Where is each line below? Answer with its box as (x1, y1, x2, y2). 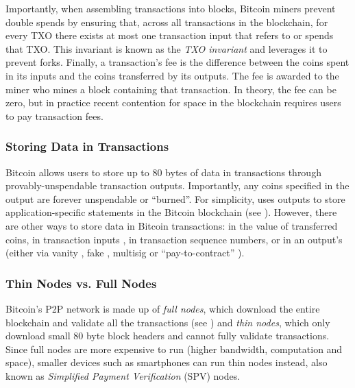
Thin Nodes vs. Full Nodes (5, 274, 157, 291)
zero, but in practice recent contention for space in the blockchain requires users (5, 95, 341, 110)
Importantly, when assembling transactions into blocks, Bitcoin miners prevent (5, 1, 336, 15)
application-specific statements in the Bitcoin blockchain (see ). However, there (5, 205, 337, 219)
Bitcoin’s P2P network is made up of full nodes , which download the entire (5, 301, 320, 315)
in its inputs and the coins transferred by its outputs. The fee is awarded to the (5, 68, 339, 82)
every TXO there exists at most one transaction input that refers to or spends (5, 28, 334, 43)
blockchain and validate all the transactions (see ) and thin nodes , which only (5, 315, 330, 329)
